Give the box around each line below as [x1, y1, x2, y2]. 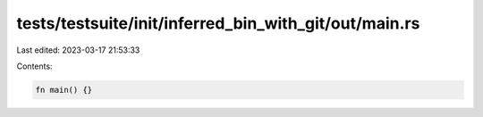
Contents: [16, 61, 53, 71]
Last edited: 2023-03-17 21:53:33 [16, 45, 140, 55]
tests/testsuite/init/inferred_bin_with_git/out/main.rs [16, 13, 420, 33]
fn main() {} [35, 85, 93, 95]
